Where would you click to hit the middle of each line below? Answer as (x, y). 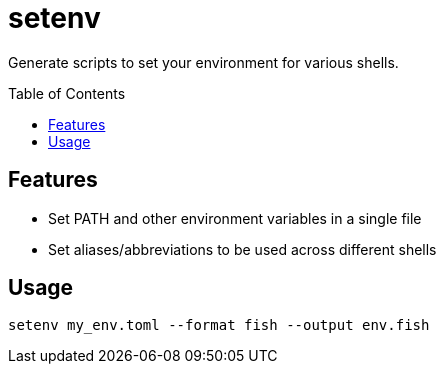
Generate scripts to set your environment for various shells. (203, 62)
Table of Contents (67, 93)
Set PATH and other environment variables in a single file (235, 218)
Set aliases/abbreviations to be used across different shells (242, 249)
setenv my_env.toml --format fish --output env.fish (219, 325)
